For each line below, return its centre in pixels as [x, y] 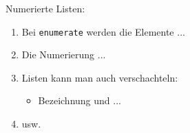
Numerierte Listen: [45, 8]
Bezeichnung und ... [80, 100]
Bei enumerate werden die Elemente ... [103, 31]
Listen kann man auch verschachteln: [100, 77]
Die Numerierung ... [64, 55]
